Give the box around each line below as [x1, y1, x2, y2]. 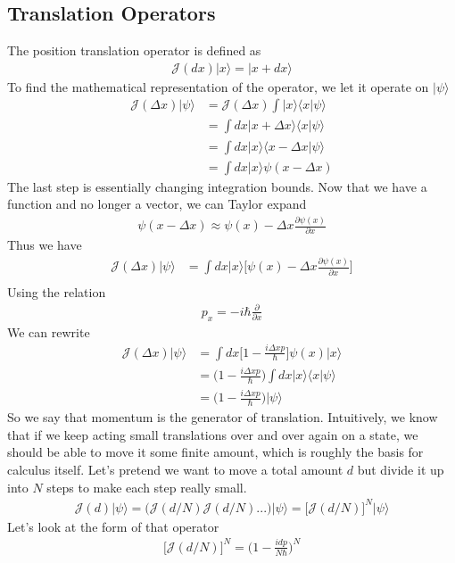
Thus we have [7, 236, 82, 254]
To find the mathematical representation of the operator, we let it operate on [7, 77, 429, 95]
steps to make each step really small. [46, 477, 247, 496]
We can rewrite [7, 322, 90, 341]
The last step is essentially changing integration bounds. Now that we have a [7, 177, 427, 195]
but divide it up [357, 460, 444, 478]
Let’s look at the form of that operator [7, 517, 219, 535]
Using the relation [7, 282, 106, 301]
